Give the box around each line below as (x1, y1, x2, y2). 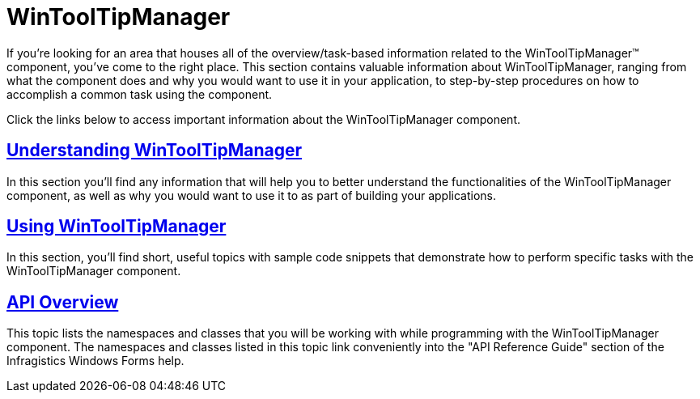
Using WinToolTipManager (6, 216, 227, 237)
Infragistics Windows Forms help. (6, 354, 185, 368)
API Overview (6, 291, 119, 312)
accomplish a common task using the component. (6, 87, 273, 101)
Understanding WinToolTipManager (6, 140, 302, 161)
